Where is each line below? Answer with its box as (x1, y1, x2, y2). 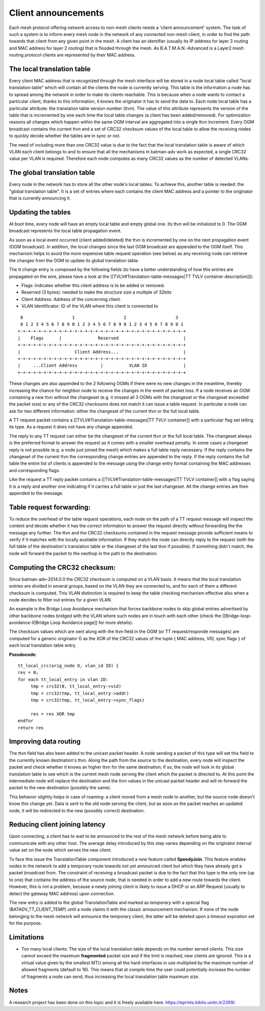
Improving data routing (9, 738, 81, 746)
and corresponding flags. (9, 467, 60, 473)
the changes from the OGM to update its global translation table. (9, 257, 139, 263)
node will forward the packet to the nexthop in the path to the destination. (9, 550, 158, 556)
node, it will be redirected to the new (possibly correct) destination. (9, 807, 145, 813)
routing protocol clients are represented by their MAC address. (9, 52, 136, 58)
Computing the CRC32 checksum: (9, 563, 116, 571)
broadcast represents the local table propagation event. (9, 228, 122, 234)
